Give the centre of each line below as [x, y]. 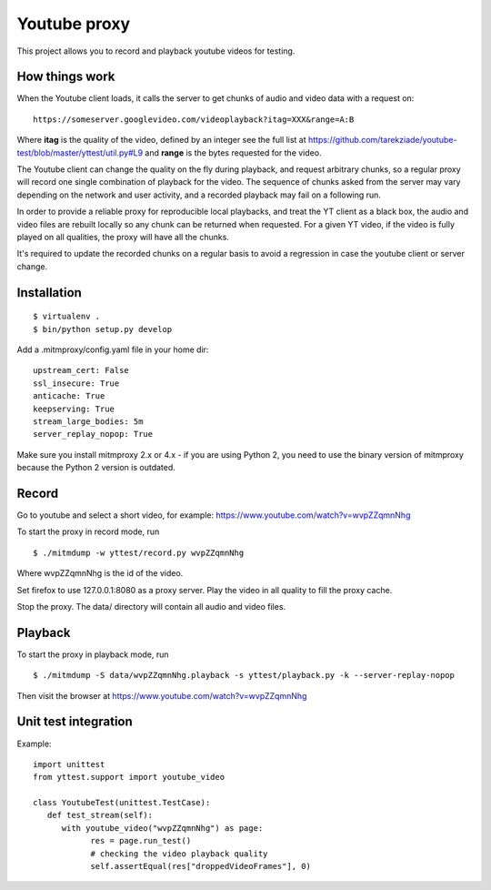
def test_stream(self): [100, 815]
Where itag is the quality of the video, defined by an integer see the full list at [161, 140]
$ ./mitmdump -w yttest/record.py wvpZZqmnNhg [139, 552]
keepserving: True [74, 409]
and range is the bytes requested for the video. [233, 152]
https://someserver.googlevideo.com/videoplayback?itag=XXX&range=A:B [194, 119]
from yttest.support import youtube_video [129, 777]
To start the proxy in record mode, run [88, 531]
